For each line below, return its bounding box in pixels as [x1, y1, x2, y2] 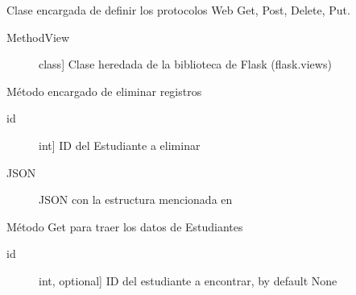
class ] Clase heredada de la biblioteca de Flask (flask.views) [39, 56, 332, 73]
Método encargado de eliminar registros [6, 82, 202, 99]
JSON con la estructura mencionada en [39, 191, 233, 208]
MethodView [6, 28, 70, 45]
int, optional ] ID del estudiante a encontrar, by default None [39, 272, 337, 289]
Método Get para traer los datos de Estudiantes [6, 218, 243, 235]
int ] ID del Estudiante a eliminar [39, 136, 201, 153]
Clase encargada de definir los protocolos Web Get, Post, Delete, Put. [6, 2, 350, 18]
